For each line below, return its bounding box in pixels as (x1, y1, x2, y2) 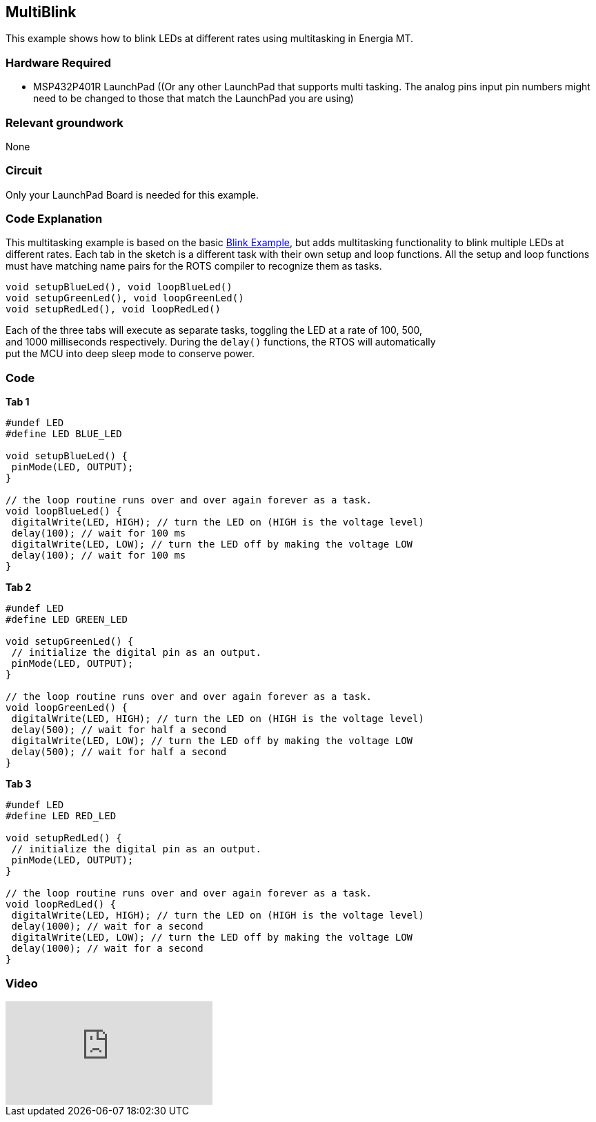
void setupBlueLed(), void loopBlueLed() (6, 281, 232, 293)
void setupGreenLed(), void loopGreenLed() (6, 292, 244, 304)
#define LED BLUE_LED (6, 428, 122, 440)
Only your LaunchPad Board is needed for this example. (6, 188, 259, 201)
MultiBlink (6, 3, 77, 21)
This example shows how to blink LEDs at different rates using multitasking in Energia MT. (6, 32, 414, 45)
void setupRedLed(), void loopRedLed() (6, 303, 221, 315)
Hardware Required (6, 55, 112, 70)
